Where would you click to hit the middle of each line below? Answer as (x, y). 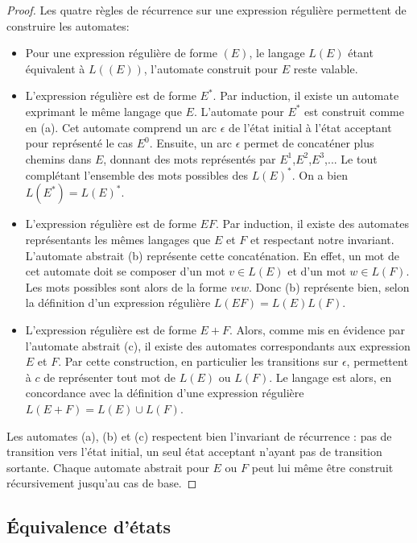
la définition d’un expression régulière (118, 303)
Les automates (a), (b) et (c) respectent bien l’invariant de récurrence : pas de (199, 435)
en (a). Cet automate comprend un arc (121, 127)
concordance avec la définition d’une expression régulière (165, 393)
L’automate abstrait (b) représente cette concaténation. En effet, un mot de (212, 255)
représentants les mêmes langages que (118, 240)
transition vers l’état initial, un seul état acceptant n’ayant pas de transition (194, 452)
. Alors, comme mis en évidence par (318, 330)
